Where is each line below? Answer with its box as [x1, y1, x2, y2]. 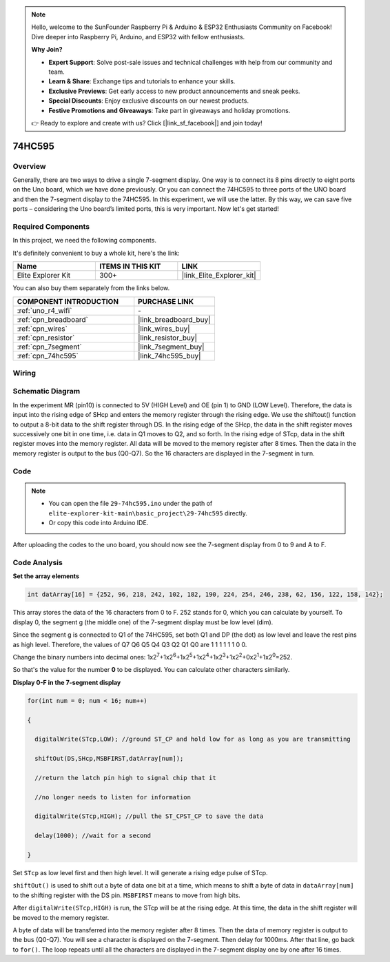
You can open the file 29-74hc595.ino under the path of [48, 500, 213, 508]
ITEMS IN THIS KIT [99, 262, 161, 272]
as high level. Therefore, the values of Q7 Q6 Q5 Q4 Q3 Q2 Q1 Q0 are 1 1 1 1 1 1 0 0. [12, 640, 247, 648]
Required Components [12, 222, 90, 231]
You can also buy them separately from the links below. [12, 284, 170, 292]
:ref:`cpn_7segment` [17, 342, 83, 351]
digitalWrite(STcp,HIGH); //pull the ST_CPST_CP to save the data [34, 812, 264, 820]
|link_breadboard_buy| [138, 314, 211, 324]
